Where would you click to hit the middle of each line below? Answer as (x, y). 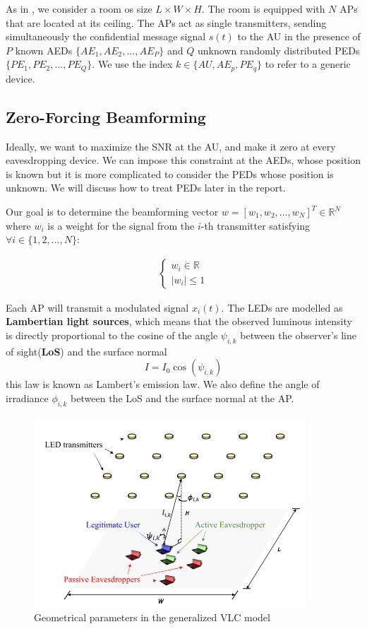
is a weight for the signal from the (121, 225)
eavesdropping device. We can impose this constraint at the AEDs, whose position (183, 160)
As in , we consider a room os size (79, 8)
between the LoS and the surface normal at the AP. (182, 398)
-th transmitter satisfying (255, 225)
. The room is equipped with (263, 8)
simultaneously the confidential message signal (106, 36)
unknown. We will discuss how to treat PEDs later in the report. (146, 188)
